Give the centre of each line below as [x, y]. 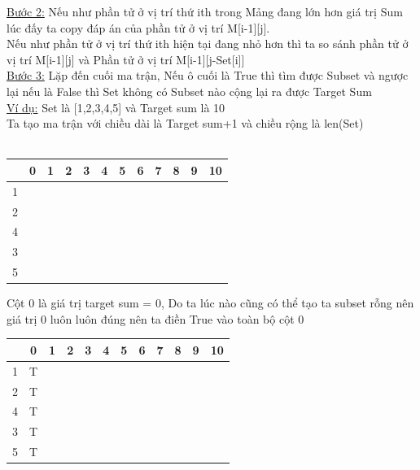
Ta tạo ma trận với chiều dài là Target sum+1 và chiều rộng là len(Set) [185, 123]
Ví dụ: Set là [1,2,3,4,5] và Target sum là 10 [116, 107]
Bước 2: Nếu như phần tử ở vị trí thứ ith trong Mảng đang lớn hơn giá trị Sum [205, 11]
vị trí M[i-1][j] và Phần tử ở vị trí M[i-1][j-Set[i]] [126, 59]
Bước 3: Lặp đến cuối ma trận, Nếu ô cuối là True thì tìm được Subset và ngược [208, 75]
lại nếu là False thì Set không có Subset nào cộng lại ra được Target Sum [189, 91]
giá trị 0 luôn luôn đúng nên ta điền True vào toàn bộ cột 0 [155, 318]
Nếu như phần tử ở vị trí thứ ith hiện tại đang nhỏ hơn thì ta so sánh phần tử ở [208, 44]
